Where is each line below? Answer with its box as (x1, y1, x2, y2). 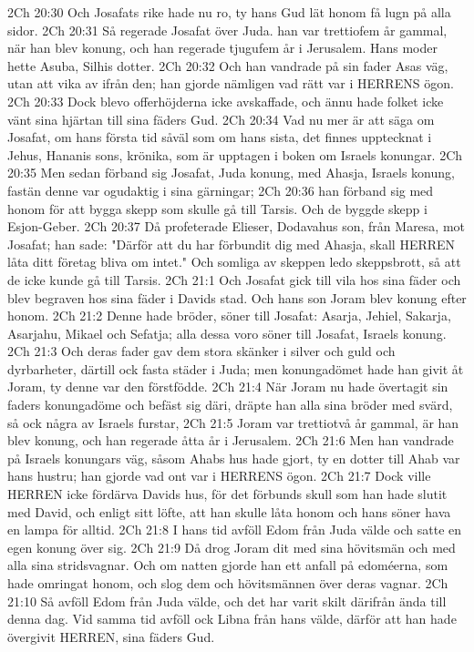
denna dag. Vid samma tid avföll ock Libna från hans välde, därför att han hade (7, 609, 457, 628)
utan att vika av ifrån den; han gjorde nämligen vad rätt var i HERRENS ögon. (7, 74, 454, 93)
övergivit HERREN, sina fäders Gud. (7, 627, 215, 646)
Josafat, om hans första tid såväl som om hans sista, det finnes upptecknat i (7, 127, 432, 147)
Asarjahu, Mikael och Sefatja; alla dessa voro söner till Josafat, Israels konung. (7, 323, 447, 342)
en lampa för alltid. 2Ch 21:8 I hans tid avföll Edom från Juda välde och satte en (7, 520, 462, 539)
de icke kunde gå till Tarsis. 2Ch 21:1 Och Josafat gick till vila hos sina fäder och (7, 270, 461, 289)
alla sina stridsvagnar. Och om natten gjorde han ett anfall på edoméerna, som (7, 555, 448, 575)
